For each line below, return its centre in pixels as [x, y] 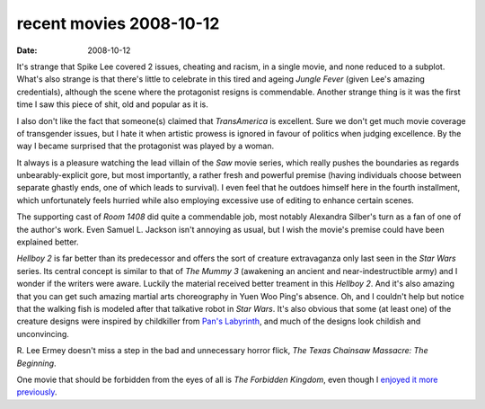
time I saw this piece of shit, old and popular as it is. [112, 104]
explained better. [48, 242]
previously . [37, 392]
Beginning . [37, 363]
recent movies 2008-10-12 [118, 23]
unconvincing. [43, 333]
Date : [27, 50]
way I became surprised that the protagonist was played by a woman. [145, 146]
